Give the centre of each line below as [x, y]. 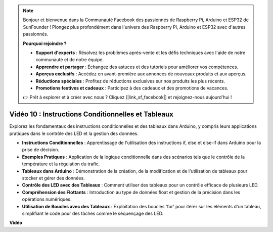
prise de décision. [41, 150]
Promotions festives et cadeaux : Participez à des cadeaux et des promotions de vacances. [132, 88]
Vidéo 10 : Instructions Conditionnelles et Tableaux [92, 114]
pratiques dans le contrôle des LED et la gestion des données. [74, 133]
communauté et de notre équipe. [70, 60]
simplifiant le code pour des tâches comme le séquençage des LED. [93, 213]
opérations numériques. [47, 199]
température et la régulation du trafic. [61, 164]
